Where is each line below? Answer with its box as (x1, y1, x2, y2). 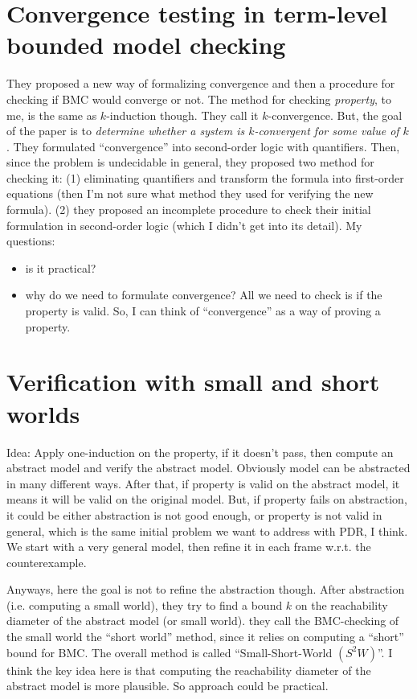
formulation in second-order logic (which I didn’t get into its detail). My (6, 216, 362, 233)
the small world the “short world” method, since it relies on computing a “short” (6, 628, 404, 645)
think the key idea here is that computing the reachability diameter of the (6, 661, 371, 678)
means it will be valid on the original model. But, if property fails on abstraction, (6, 491, 407, 508)
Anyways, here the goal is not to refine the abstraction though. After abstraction (6, 581, 405, 598)
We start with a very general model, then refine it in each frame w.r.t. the (6, 538, 371, 555)
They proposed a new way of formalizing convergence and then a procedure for (6, 75, 395, 92)
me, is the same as (6, 106, 97, 123)
